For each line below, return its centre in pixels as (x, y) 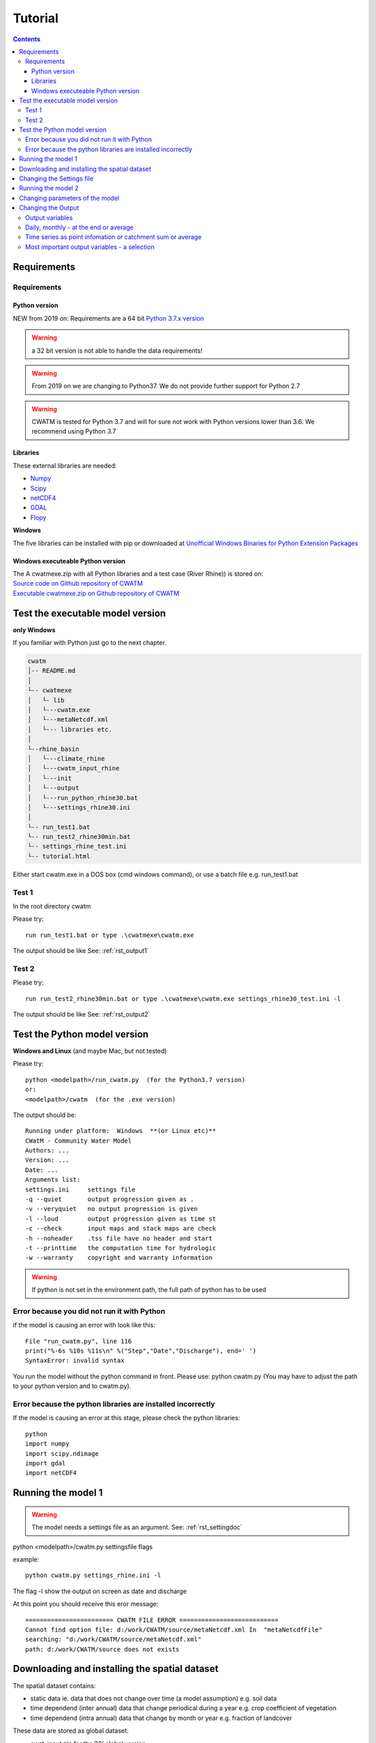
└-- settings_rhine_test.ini (77, 846)
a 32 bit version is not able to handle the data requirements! (117, 350)
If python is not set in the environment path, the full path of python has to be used (149, 1290)
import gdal (46, 1463)
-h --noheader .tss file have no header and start (119, 1238)
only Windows (34, 630)
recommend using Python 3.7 (74, 432)
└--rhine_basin (53, 749)
